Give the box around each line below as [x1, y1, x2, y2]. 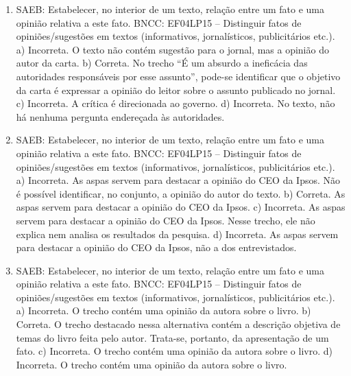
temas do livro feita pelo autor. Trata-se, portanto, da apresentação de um [16, 330, 329, 344]
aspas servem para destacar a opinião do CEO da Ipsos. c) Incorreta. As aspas [16, 200, 346, 214]
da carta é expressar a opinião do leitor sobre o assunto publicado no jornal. [16, 82, 336, 97]
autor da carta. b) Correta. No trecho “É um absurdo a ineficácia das [16, 56, 308, 70]
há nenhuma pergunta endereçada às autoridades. [16, 109, 225, 124]
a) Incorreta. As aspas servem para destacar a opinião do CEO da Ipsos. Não [16, 173, 341, 187]
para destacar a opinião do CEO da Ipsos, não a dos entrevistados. [16, 240, 297, 255]
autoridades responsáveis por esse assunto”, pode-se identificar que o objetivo [16, 69, 341, 83]
